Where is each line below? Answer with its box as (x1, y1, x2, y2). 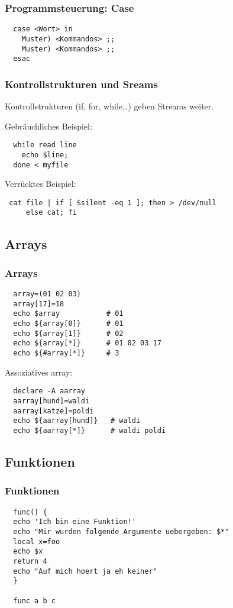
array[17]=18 (13, 299, 64, 308)
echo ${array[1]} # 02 (13, 329, 124, 338)
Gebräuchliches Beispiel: (5, 119, 92, 132)
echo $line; (21, 150, 69, 159)
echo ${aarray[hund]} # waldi (13, 416, 141, 425)
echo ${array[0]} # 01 (13, 319, 124, 328)
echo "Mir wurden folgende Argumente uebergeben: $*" (13, 527, 229, 536)
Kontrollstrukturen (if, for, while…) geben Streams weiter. (5, 100, 214, 112)
